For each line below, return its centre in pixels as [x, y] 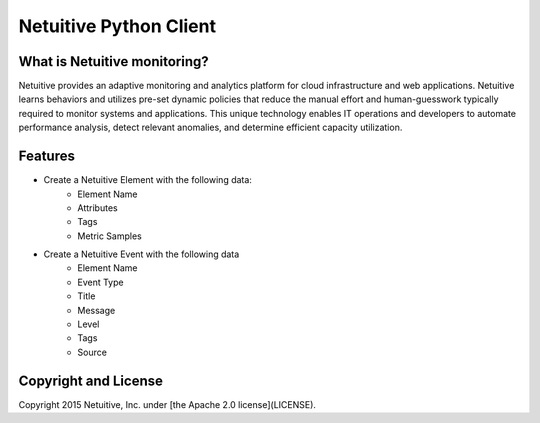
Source [92, 352]
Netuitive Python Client [117, 26]
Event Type [100, 282]
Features [46, 156]
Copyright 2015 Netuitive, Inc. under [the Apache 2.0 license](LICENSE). [167, 404]
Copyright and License [91, 380]
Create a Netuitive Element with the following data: [147, 180]
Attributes [98, 207]
